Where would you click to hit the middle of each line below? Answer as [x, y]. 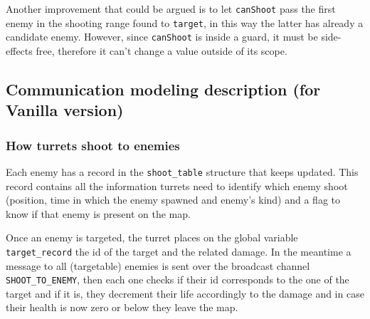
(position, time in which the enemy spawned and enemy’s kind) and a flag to [173, 200]
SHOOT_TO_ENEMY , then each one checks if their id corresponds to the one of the [178, 279]
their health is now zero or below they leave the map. [122, 307]
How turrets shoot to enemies [93, 145]
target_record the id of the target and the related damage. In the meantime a [179, 251]
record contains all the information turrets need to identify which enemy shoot [177, 185]
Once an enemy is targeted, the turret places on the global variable [152, 237]
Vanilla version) [65, 110]
